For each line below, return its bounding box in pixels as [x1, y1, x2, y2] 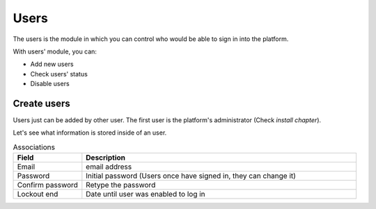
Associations [13, 142, 56, 152]
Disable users [30, 80, 70, 88]
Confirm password [17, 181, 78, 190]
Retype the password [86, 181, 156, 190]
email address [86, 162, 132, 172]
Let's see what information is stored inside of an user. [13, 128, 167, 137]
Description [86, 153, 125, 162]
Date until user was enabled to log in [86, 190, 205, 199]
